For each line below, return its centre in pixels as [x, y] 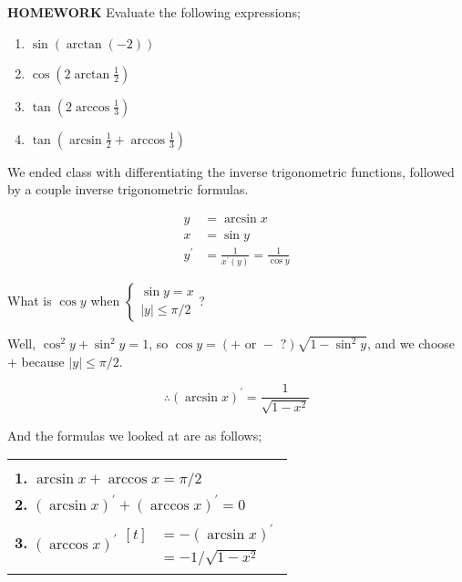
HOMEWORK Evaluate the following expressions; [154, 12]
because [43, 361]
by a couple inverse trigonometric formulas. [128, 189]
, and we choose [411, 343]
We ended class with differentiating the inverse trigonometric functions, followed [231, 171]
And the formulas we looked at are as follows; [135, 435]
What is [30, 301]
